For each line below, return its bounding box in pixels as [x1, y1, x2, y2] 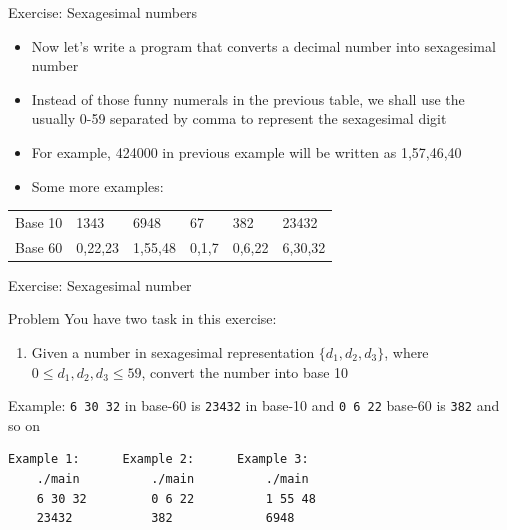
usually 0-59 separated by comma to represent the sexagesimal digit [31, 108, 447, 129]
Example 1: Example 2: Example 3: [8, 452, 309, 467]
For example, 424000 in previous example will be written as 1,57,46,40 [31, 141, 462, 162]
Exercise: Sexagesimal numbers [8, 2, 198, 22]
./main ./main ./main [36, 472, 309, 487]
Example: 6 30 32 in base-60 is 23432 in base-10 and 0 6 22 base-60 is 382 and [8, 395, 500, 416]
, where [384, 342, 429, 363]
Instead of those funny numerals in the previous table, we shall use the [31, 88, 465, 109]
